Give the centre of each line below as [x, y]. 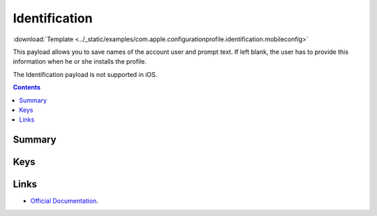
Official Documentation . [65, 201]
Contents [27, 87]
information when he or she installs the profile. [80, 62]
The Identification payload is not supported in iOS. [85, 74]
